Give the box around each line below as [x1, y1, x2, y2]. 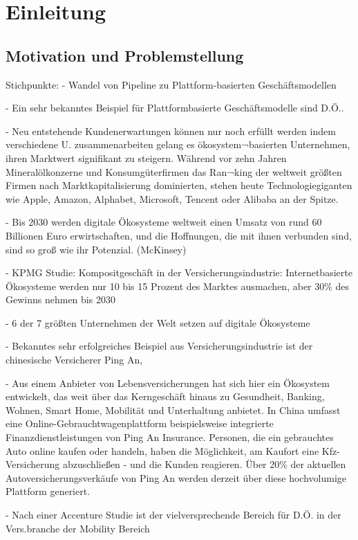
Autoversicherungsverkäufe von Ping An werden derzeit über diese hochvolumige [6, 470, 346, 485]
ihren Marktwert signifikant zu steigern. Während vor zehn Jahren [6, 150, 287, 165]
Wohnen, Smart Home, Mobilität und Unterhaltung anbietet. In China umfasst [6, 402, 341, 417]
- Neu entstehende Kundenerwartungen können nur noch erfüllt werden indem [6, 123, 336, 138]
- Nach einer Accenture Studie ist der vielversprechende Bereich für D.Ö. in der [6, 507, 341, 522]
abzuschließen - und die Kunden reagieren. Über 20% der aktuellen [62, 457, 346, 471]
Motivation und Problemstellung [6, 44, 244, 66]
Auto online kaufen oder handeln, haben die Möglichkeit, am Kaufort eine [6, 443, 319, 458]
